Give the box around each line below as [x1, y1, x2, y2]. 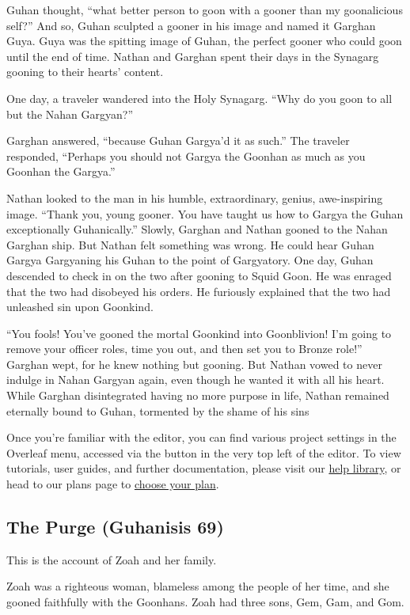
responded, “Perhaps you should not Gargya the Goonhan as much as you [6, 147, 366, 164]
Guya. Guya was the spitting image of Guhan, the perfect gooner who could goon [6, 32, 402, 49]
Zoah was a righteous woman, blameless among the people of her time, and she [6, 578, 389, 594]
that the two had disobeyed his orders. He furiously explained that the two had [6, 283, 391, 299]
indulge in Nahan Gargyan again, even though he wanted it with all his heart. [6, 371, 385, 388]
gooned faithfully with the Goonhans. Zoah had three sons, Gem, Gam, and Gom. [6, 594, 404, 610]
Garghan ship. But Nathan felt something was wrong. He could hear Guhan [6, 236, 374, 252]
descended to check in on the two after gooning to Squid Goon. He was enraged [6, 267, 392, 283]
